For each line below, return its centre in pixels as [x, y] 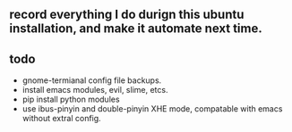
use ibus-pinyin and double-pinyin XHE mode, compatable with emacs [152, 109]
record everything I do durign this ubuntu [127, 15]
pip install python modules [71, 99]
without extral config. [61, 119]
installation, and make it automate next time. [136, 29]
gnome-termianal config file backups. [92, 80]
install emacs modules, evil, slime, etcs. [95, 90]
